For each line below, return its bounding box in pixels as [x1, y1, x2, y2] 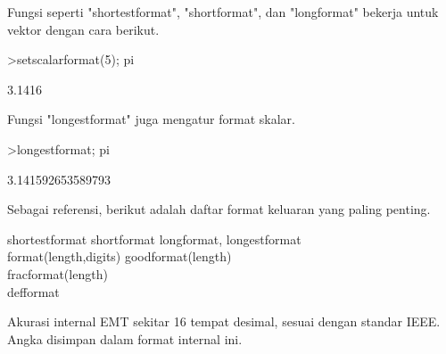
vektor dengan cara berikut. [7, 20, 160, 38]
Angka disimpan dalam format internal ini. [7, 329, 243, 348]
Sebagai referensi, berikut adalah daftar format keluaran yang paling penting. [7, 200, 431, 218]
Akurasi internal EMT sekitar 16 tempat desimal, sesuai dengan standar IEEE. [7, 312, 441, 331]
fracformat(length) [7, 264, 108, 283]
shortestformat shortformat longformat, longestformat [7, 229, 301, 248]
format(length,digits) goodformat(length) [7, 247, 232, 266]
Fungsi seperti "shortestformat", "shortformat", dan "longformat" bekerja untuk [7, 3, 439, 21]
